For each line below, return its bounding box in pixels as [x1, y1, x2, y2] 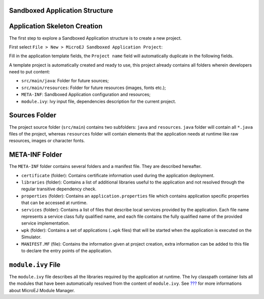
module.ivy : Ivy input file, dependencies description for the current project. [21, 98, 176, 104]
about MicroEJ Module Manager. [9, 287, 75, 293]
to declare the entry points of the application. [21, 248, 112, 253]
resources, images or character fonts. [9, 138, 85, 144]
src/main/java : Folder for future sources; [21, 78, 109, 84]
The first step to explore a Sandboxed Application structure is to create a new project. [9, 35, 182, 41]
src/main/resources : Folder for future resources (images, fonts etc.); [21, 85, 166, 91]
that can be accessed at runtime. [21, 200, 88, 206]
